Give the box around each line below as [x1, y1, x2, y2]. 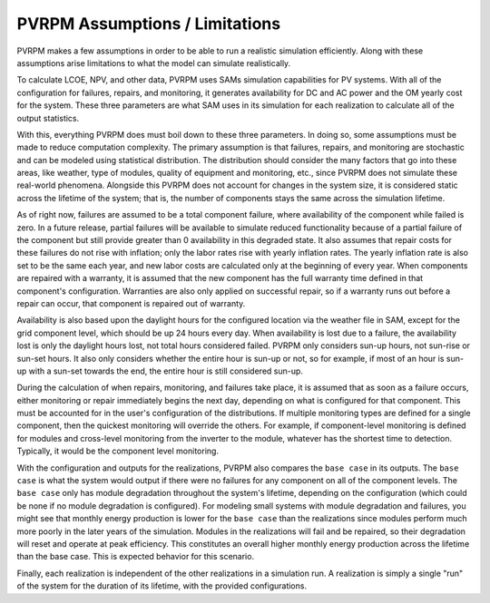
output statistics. [16, 112, 80, 123]
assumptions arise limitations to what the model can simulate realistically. [16, 57, 291, 68]
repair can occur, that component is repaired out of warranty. [16, 297, 246, 308]
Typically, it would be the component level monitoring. [16, 445, 220, 457]
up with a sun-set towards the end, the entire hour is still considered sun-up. [16, 365, 304, 376]
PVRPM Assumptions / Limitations [16, 14, 281, 34]
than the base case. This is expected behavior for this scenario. [16, 551, 254, 562]
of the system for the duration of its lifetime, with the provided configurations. [16, 580, 308, 591]
